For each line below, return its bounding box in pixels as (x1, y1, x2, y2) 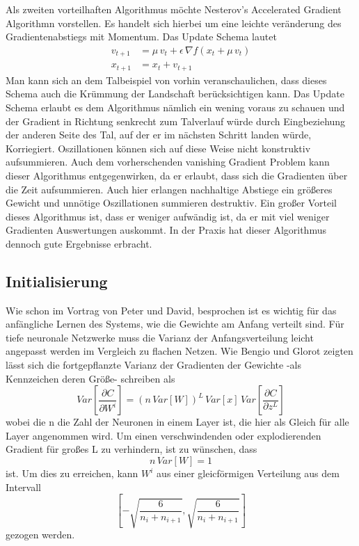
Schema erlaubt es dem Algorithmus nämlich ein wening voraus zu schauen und (6, 99, 345, 114)
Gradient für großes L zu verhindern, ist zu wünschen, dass (6, 442, 257, 456)
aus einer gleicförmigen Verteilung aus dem (157, 466, 340, 481)
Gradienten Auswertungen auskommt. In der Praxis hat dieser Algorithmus (6, 223, 326, 237)
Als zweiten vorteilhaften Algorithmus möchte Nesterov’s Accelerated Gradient (6, 2, 342, 16)
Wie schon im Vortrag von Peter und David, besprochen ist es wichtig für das (6, 303, 337, 317)
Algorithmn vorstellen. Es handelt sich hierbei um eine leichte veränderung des (6, 15, 342, 30)
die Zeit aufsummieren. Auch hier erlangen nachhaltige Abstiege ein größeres (6, 182, 333, 196)
